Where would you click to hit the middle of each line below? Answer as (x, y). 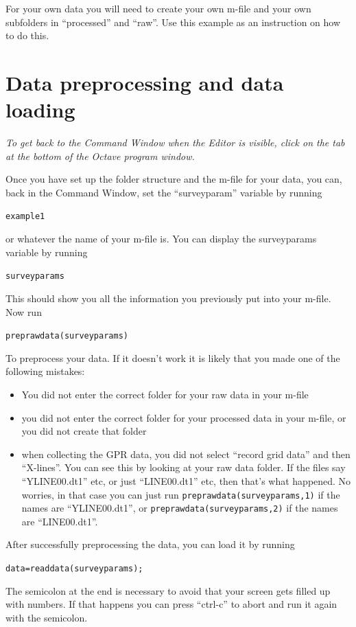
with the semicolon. (47, 617)
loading (40, 110)
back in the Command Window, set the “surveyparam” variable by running (164, 192)
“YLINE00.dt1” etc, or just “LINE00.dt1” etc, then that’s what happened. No (186, 480)
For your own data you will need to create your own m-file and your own (158, 8)
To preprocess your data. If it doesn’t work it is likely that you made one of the (173, 357)
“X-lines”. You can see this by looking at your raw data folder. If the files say (183, 467)
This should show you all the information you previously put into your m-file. (168, 298)
